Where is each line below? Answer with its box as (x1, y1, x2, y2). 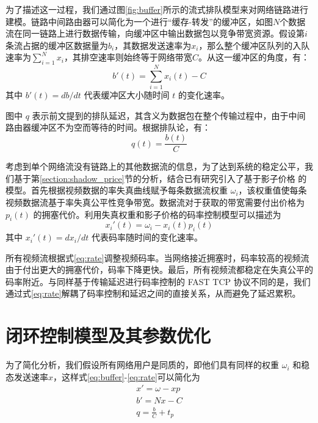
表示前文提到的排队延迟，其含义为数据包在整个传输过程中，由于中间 (32, 109, 306, 121)
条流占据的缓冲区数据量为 (5, 38, 108, 51)
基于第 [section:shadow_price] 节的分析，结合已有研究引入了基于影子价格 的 (13, 172, 307, 184)
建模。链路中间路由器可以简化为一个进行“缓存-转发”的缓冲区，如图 (5, 15, 273, 27)
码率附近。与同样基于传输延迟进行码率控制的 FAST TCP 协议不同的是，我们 (5, 275, 311, 287)
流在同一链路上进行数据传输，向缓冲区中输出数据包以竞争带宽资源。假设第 (5, 27, 305, 40)
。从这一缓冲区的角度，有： (198, 51, 309, 63)
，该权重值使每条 (238, 184, 307, 197)
